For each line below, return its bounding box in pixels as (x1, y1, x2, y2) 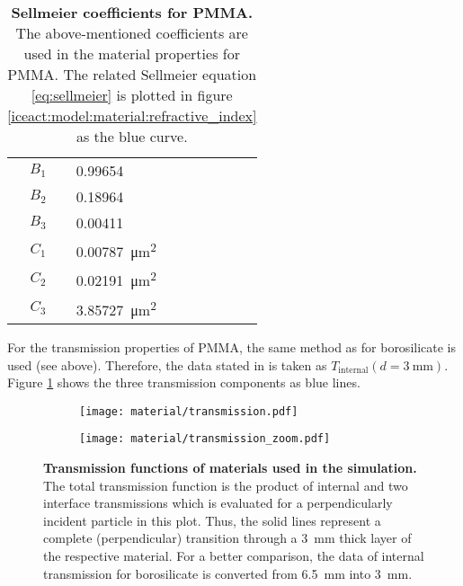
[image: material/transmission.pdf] (79, 404, 298, 418)
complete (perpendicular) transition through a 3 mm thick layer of (43, 528, 412, 547)
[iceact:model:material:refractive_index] (7, 105, 257, 126)
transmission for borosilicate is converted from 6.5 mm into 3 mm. (43, 564, 413, 582)
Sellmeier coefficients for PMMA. (11, 2, 254, 22)
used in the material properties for (23, 43, 240, 64)
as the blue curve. (76, 126, 188, 146)
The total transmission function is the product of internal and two (43, 475, 408, 494)
